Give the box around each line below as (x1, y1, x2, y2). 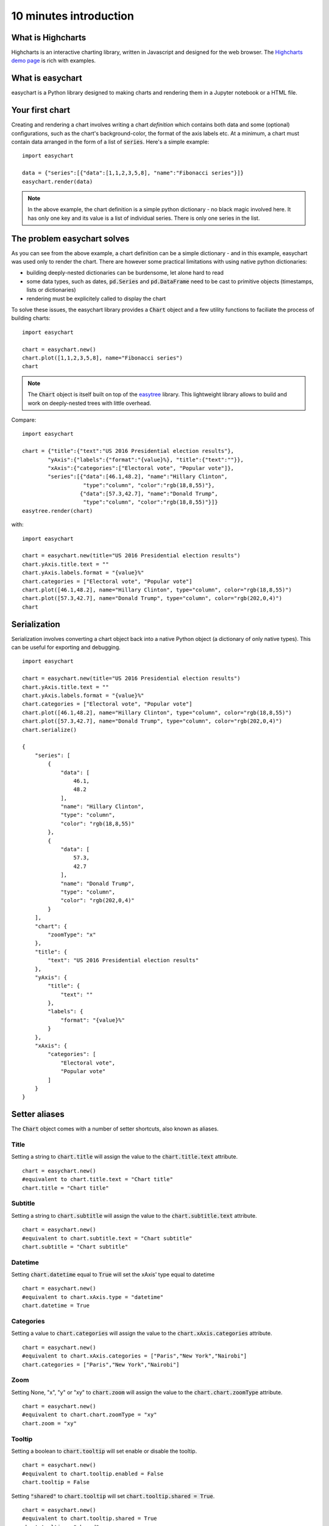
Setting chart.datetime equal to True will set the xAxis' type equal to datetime (11, 1271, 215, 1278)
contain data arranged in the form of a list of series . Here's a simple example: (11, 138, 210, 146)
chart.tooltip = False (22, 1479, 90, 1486)
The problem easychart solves (11, 233, 130, 244)
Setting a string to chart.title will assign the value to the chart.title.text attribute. (11, 1153, 238, 1160)
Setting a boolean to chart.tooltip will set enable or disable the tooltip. (11, 1447, 197, 1455)
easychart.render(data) (22, 178, 93, 185)
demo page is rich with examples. (11, 57, 96, 64)
